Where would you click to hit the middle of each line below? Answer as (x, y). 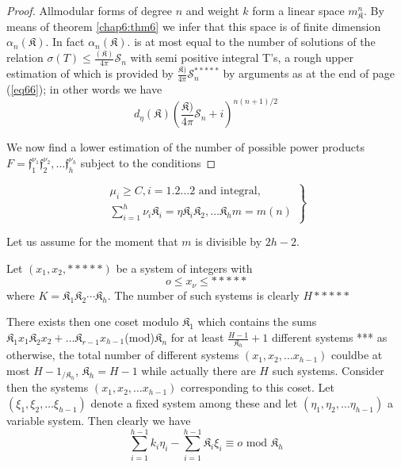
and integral (228, 191)
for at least (197, 337)
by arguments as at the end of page (309, 73)
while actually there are (199, 370)
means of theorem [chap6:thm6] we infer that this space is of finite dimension (194, 26)
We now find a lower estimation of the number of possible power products (185, 147)
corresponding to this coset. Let (258, 387)
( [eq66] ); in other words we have (84, 89)
